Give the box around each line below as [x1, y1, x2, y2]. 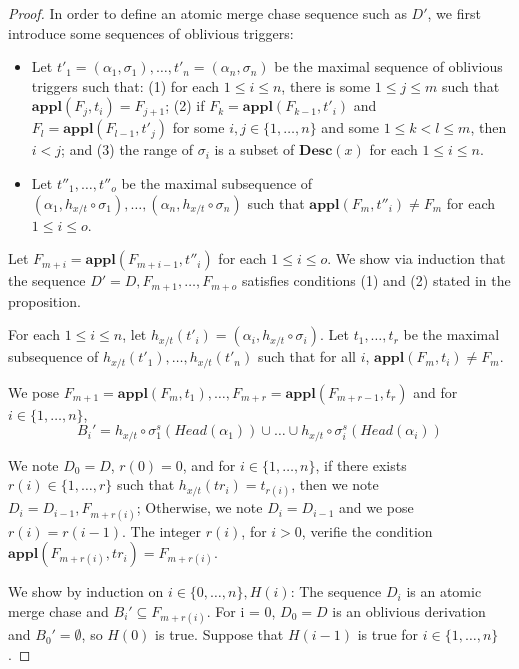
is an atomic [406, 581, 482, 602]
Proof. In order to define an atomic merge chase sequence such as [8, 3, 407, 23]
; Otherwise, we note [136, 497, 263, 518]
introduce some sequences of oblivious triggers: [8, 22, 294, 43]
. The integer [122, 520, 202, 541]
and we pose [338, 497, 414, 518]
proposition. [8, 290, 81, 311]
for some [172, 117, 225, 138]
